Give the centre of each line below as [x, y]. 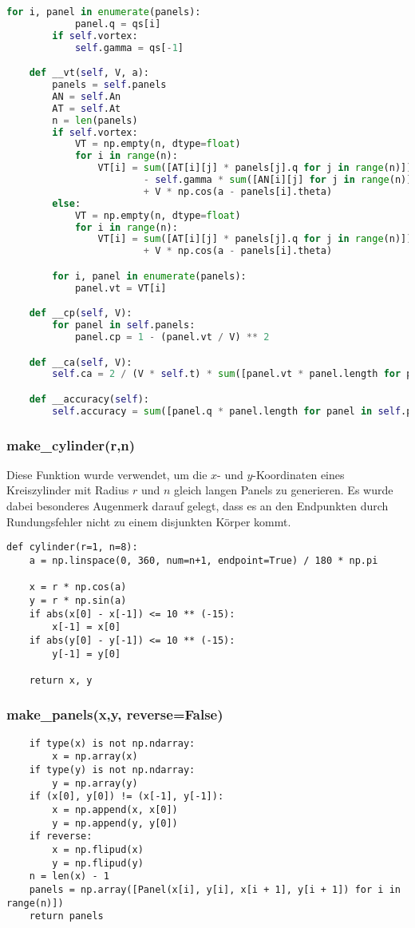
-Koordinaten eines [298, 474]
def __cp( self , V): [81, 313]
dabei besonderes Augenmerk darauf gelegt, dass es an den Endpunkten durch [198, 506]
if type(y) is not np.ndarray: [112, 770]
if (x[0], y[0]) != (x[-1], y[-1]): [126, 797]
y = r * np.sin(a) [78, 600]
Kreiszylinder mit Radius [68, 490]
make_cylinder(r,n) [71, 444]
